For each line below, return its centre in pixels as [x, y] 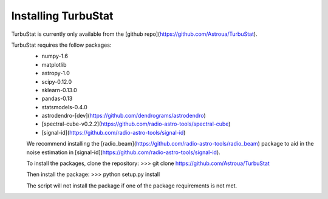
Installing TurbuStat [62, 16]
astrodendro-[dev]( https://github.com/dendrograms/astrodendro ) [124, 116]
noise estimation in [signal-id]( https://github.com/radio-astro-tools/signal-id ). [124, 152]
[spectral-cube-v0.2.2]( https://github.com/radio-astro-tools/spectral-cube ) [136, 124]
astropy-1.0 [56, 73]
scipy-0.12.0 [57, 81]
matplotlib [54, 64]
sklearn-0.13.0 [59, 90]
